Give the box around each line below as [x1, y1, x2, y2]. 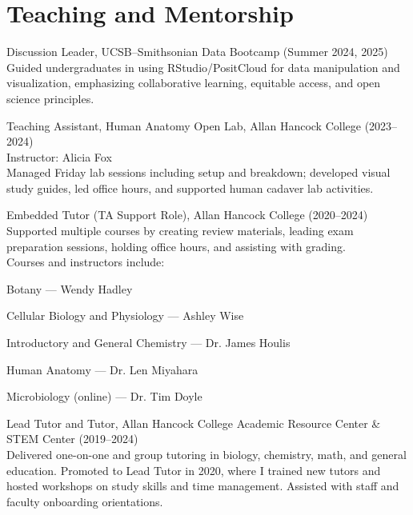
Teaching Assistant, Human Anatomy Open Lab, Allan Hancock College [6, 117, 361, 134]
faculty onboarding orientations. [6, 493, 163, 509]
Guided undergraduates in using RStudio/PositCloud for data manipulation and [6, 58, 400, 75]
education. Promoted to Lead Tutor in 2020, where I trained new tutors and [6, 461, 381, 478]
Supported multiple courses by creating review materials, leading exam [6, 222, 354, 239]
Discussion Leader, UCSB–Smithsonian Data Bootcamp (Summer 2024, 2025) [6, 43, 388, 60]
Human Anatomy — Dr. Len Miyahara [6, 361, 198, 377]
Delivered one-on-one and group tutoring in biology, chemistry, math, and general [6, 446, 407, 462]
